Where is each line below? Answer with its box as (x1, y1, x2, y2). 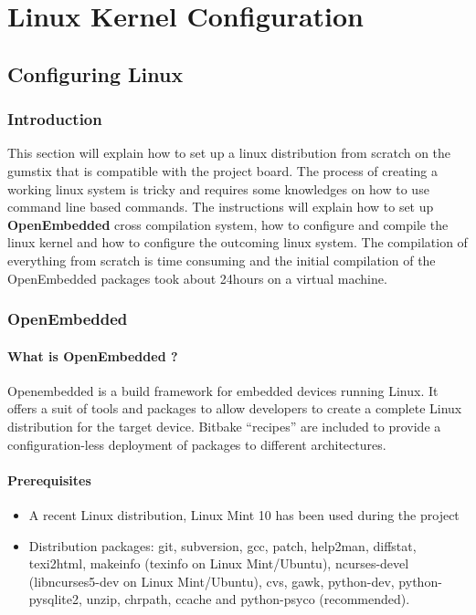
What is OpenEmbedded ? (7, 346, 178, 365)
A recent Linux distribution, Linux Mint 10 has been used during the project (28, 505, 460, 524)
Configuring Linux (7, 59, 184, 88)
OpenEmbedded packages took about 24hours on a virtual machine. (7, 268, 387, 287)
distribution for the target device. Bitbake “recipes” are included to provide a (7, 416, 441, 435)
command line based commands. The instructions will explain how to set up (7, 197, 434, 216)
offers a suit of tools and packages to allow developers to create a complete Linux (7, 399, 462, 418)
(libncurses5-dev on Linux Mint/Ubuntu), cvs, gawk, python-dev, (28, 571, 395, 590)
